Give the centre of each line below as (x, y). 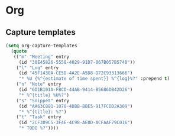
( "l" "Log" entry (38, 68)
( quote (19, 51)
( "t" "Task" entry (39, 117)
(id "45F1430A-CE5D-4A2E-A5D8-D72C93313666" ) (76, 73)
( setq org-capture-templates (41, 46)
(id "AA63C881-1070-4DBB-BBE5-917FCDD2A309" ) (76, 106)
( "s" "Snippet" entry (43, 101)
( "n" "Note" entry (39, 84)
